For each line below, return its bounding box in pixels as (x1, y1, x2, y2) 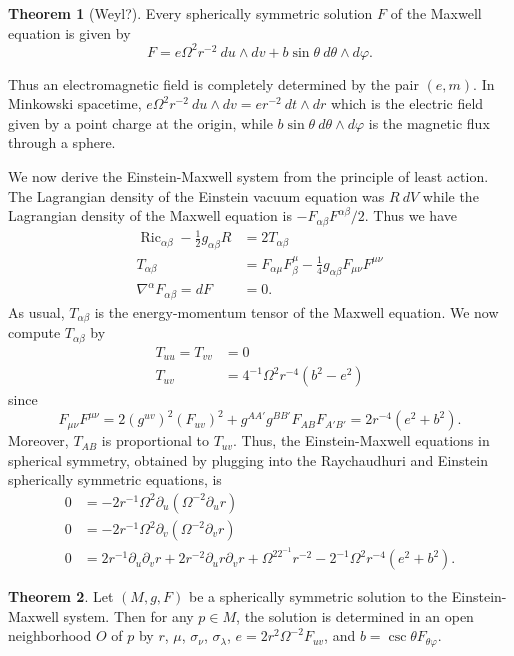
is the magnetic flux (368, 112, 490, 133)
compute (8, 322, 61, 343)
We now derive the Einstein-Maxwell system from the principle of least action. (8, 166, 489, 187)
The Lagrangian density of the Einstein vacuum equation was (8, 185, 385, 206)
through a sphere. (8, 132, 116, 153)
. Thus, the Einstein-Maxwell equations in (232, 430, 490, 451)
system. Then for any (63, 605, 194, 626)
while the (422, 185, 479, 206)
